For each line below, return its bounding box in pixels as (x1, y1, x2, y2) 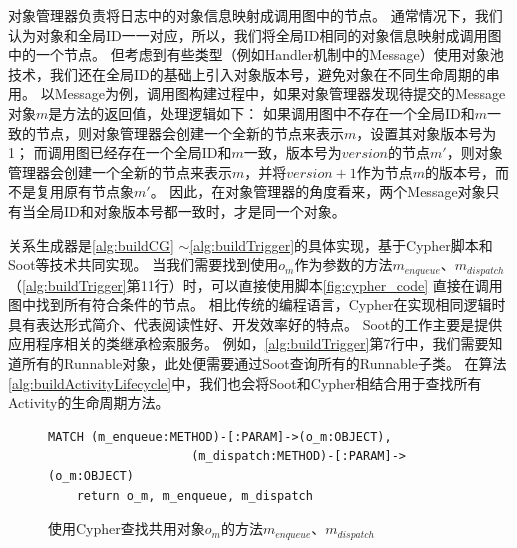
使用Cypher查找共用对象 (48, 518, 205, 539)
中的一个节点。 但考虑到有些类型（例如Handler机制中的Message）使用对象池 (8, 44, 504, 65)
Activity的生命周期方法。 (8, 392, 170, 413)
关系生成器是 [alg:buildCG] (8, 234, 174, 255)
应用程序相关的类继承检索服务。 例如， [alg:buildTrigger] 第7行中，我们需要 (8, 333, 489, 354)
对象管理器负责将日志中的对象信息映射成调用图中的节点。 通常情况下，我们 (8, 5, 503, 25)
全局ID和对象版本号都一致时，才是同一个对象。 (35, 200, 346, 221)
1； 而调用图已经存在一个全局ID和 (8, 142, 232, 163)
